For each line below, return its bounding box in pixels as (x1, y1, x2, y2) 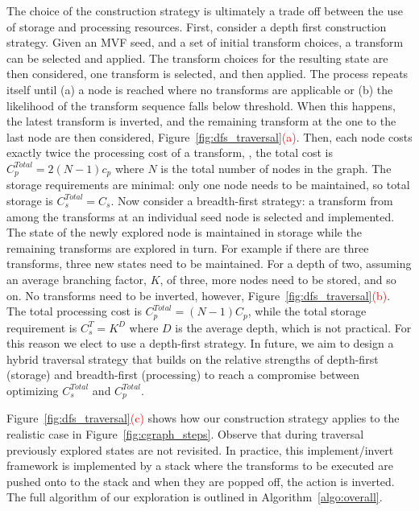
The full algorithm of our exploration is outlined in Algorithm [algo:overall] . (6, 488, 383, 505)
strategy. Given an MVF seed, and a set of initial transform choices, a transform (6, 34, 404, 51)
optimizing (6, 381, 59, 398)
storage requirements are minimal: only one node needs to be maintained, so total (6, 176, 410, 193)
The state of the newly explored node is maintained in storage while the (6, 224, 362, 241)
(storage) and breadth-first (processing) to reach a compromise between (6, 366, 360, 383)
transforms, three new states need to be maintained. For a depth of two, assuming (6, 255, 412, 272)
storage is (6, 192, 53, 208)
